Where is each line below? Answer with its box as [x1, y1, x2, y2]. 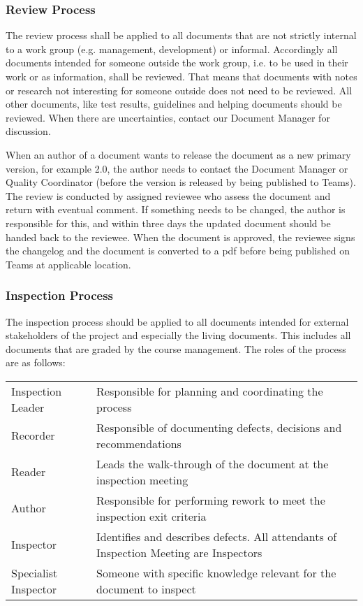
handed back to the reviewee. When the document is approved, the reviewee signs [6, 229, 355, 244]
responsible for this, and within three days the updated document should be [6, 215, 331, 230]
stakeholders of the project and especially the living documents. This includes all [6, 328, 351, 342]
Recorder [11, 427, 55, 444]
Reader [11, 463, 46, 480]
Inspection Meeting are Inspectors [96, 544, 262, 561]
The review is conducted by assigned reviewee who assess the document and [6, 188, 331, 203]
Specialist [11, 564, 58, 581]
